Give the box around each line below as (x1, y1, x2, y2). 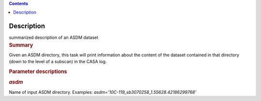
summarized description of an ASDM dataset (9, 35, 99, 40)
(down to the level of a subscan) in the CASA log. (9, 59, 107, 64)
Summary (9, 41, 33, 48)
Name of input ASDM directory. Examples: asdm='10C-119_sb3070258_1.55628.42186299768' (9, 89, 197, 95)
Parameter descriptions (9, 68, 67, 75)
